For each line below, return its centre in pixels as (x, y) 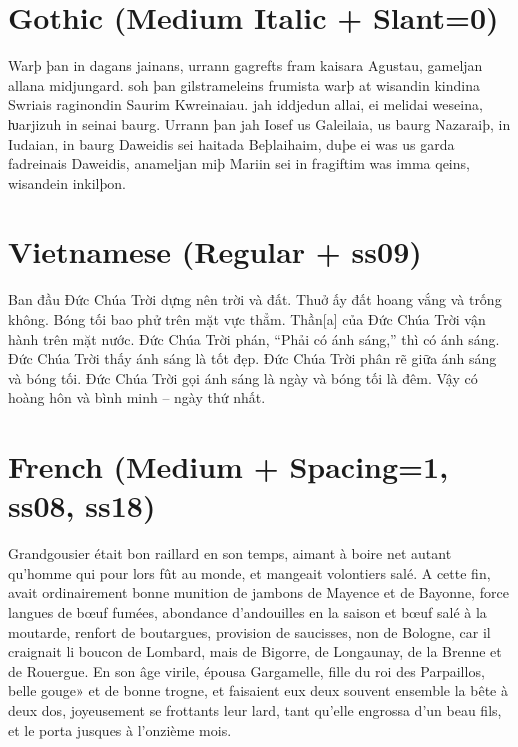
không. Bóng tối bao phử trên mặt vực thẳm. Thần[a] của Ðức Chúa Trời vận (247, 319)
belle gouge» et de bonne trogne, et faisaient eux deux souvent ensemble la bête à (258, 690)
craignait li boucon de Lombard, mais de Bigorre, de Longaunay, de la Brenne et (255, 651)
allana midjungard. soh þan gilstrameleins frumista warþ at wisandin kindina (244, 84)
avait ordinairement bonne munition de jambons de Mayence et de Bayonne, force (258, 592)
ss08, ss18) (82, 505)
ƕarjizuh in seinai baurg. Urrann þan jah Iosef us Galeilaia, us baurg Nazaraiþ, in (259, 123)
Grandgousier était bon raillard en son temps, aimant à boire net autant (230, 553)
